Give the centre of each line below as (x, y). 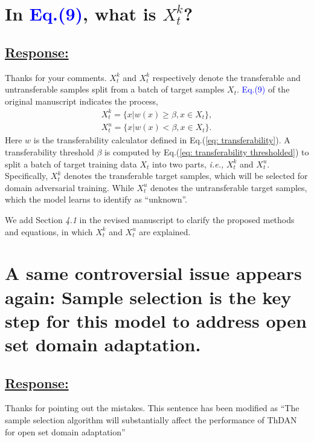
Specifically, (27, 176)
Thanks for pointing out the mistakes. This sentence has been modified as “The (152, 408)
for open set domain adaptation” (65, 431)
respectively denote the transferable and (226, 77)
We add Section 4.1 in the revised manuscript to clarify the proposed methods (150, 219)
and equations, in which (49, 231)
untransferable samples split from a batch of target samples (115, 89)
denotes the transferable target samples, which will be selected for (186, 176)
